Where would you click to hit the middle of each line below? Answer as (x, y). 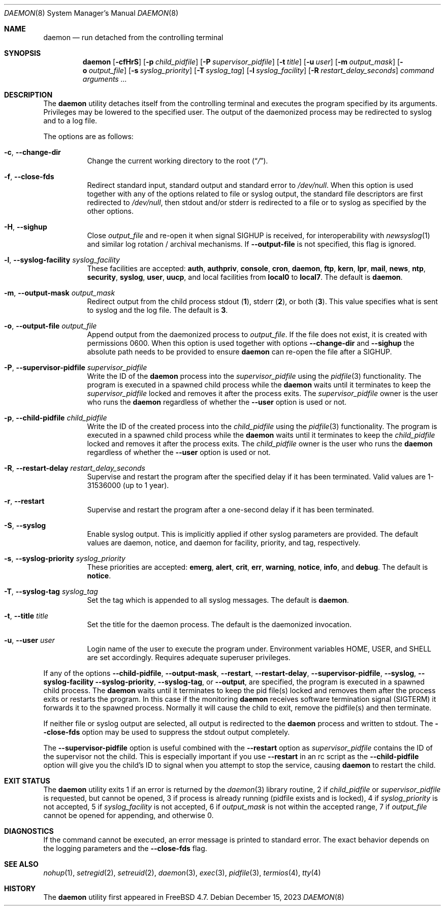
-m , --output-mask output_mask (60, 293)
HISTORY (20, 888)
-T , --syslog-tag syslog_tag (51, 591)
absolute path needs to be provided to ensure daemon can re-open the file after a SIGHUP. (240, 352)
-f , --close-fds (29, 176)
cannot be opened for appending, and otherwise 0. (129, 815)
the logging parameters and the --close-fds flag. (125, 848)
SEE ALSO (21, 864)
